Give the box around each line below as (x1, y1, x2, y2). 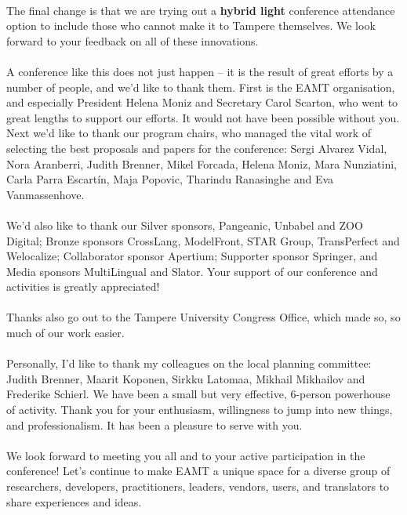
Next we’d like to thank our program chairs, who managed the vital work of (6, 125, 371, 141)
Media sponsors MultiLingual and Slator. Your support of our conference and (6, 263, 378, 279)
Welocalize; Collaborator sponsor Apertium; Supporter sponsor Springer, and (6, 248, 378, 264)
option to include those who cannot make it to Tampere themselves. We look (6, 17, 376, 34)
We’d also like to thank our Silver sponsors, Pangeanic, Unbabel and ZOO (6, 216, 363, 233)
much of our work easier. (6, 325, 125, 341)
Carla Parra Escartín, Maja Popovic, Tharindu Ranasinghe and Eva (6, 171, 334, 187)
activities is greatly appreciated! (6, 278, 160, 295)
